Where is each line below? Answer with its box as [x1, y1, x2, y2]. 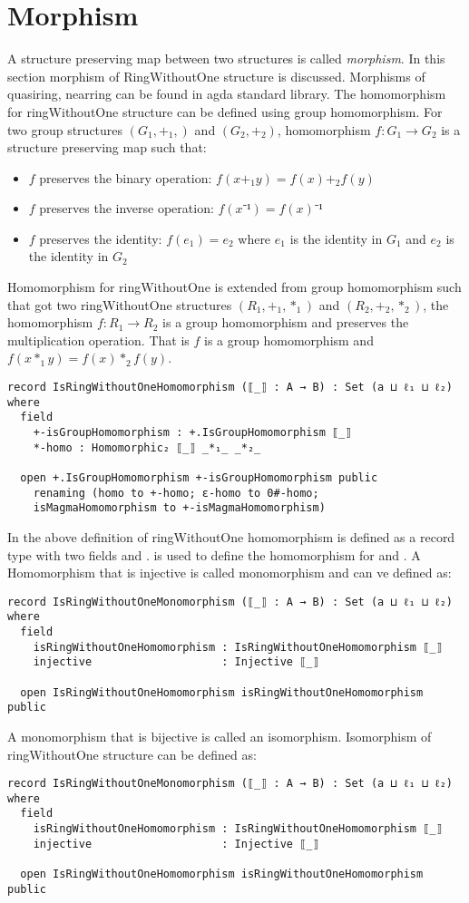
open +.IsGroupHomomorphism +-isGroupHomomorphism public [20, 471, 378, 484]
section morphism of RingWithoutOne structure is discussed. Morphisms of [7, 66, 425, 85]
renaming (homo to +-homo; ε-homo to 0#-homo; [33, 486, 319, 500]
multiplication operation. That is [7, 330, 190, 349]
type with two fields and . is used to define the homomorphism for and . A [7, 545, 421, 564]
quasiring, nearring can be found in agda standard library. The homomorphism [7, 84, 446, 103]
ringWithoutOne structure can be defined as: [7, 744, 257, 763]
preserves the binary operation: [39, 168, 212, 187]
